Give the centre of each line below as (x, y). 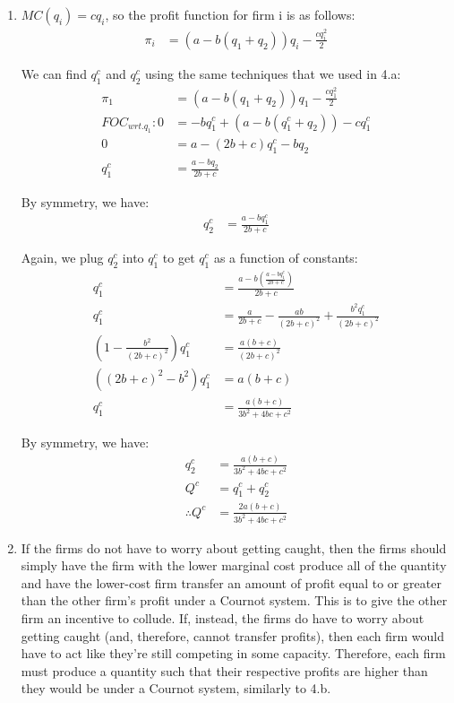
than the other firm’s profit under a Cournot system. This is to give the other (234, 600)
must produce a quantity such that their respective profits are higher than (224, 670)
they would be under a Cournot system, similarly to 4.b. (176, 688)
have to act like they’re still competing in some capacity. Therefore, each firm (233, 653)
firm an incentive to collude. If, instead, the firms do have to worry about (223, 617)
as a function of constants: (286, 258)
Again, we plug (62, 258)
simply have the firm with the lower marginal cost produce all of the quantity (234, 565)
